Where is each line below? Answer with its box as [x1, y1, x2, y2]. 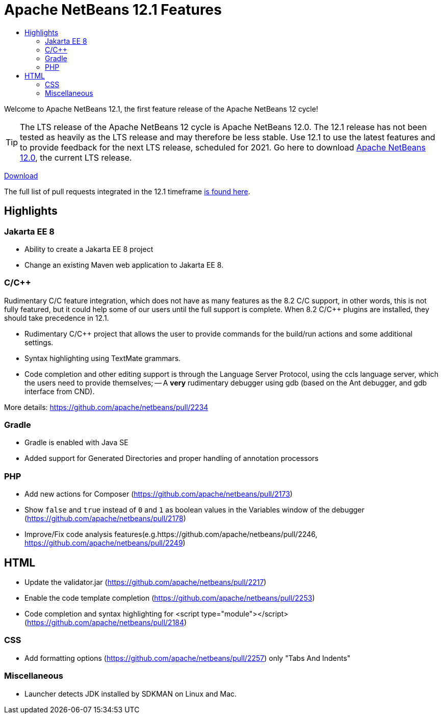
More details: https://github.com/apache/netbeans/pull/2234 [4, 402, 209, 412]
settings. [24, 338, 54, 347]
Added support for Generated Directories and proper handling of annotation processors [24, 454, 319, 463]
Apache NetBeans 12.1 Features [4, 1, 222, 18]
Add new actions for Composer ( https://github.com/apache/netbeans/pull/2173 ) [24, 490, 293, 499]
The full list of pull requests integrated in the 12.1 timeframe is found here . [4, 187, 250, 196]
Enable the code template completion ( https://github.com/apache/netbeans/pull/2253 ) [24, 594, 315, 603]
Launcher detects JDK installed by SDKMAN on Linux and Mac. [24, 689, 237, 698]
